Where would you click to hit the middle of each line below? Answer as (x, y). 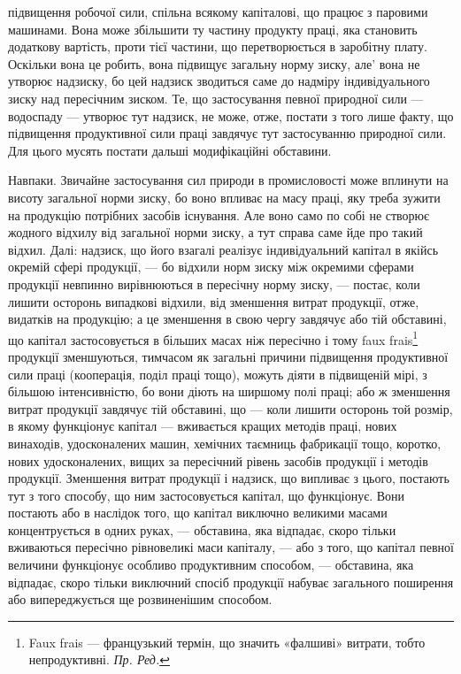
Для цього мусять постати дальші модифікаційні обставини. (170, 150)
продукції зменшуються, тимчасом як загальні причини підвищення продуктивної (228, 356)
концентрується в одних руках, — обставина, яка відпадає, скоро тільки (202, 529)
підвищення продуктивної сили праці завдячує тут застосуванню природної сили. (227, 133)
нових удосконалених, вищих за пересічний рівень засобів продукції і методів (218, 460)
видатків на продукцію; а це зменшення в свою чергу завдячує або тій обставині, (227, 319)
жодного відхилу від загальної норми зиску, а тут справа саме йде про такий (215, 232)
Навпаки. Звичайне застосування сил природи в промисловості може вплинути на (228, 180)
